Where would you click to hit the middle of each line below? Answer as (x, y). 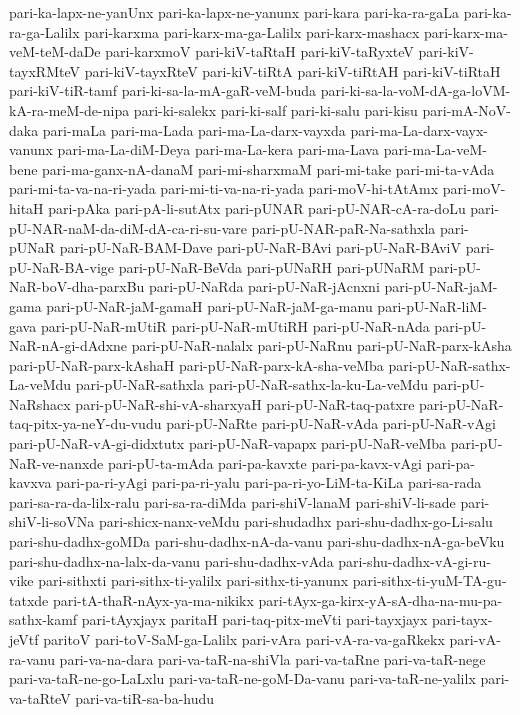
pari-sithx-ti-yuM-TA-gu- (429, 580)
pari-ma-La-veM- (435, 149)
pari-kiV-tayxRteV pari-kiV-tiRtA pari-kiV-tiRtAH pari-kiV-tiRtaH (292, 70)
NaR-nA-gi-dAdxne (68, 345)
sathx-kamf (43, 619)
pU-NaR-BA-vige (61, 266)
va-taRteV (40, 697)
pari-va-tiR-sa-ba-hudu (145, 697)
